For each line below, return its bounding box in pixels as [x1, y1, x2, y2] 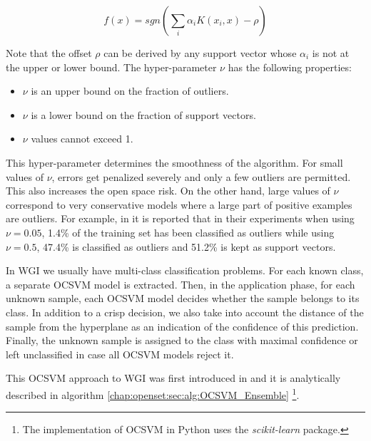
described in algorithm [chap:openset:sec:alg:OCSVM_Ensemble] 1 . [6, 385, 300, 402]
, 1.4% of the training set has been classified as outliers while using [41, 224, 335, 239]
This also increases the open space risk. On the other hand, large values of [6, 183, 330, 198]
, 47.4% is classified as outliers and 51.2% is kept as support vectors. [36, 239, 336, 254]
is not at [312, 46, 350, 60]
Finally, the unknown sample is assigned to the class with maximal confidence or [6, 333, 358, 348]
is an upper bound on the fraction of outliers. [31, 83, 229, 98]
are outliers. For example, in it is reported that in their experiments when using [6, 211, 355, 226]
